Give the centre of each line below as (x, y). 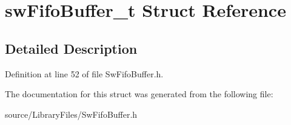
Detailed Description (71, 48)
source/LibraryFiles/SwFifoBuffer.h (71, 114)
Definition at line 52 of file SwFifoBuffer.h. (84, 73)
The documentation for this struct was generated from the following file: (139, 94)
